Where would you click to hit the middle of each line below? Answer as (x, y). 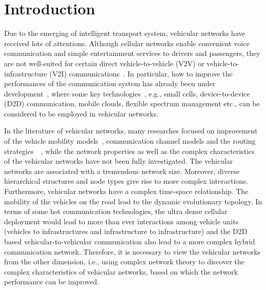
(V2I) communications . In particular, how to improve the (141, 73)
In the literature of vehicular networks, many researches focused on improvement (131, 131)
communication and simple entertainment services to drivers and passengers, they (132, 53)
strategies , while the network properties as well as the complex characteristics (129, 151)
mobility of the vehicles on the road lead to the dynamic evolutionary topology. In (133, 201)
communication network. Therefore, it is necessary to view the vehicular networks (132, 251)
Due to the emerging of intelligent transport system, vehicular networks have (125, 33)
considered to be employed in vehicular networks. (81, 113)
